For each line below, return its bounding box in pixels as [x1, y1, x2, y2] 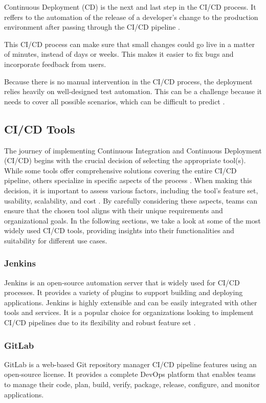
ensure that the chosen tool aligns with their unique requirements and [4, 205, 223, 216]
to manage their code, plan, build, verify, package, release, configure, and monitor [4, 379, 260, 390]
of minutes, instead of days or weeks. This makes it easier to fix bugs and [4, 49, 234, 59]
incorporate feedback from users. [4, 58, 106, 69]
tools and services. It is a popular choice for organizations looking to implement [4, 307, 254, 318]
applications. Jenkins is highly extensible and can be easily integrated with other [4, 297, 257, 307]
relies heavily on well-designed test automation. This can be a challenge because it [4, 86, 262, 97]
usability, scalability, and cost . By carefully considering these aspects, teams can [4, 195, 258, 206]
